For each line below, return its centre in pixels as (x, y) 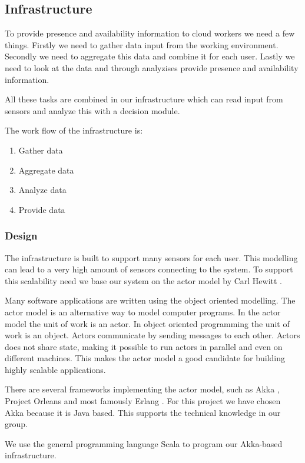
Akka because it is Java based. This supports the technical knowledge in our (143, 412)
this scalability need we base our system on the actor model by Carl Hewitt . (144, 280)
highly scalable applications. (55, 369)
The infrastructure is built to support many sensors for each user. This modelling (151, 257)
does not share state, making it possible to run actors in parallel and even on (144, 346)
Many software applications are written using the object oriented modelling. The (150, 300)
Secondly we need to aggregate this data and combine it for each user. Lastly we (150, 56)
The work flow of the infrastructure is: (74, 130)
